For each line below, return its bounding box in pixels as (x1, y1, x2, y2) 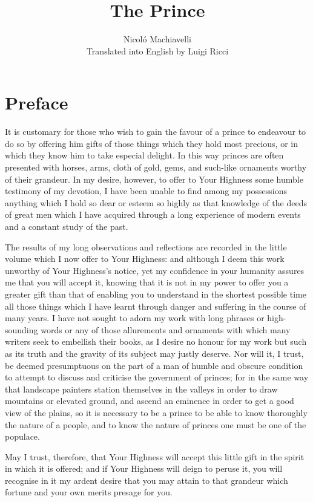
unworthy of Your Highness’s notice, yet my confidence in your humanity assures (5, 264, 305, 276)
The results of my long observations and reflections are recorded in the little (5, 240, 287, 253)
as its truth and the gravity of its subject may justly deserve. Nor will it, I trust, (5, 347, 304, 359)
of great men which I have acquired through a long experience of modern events (5, 208, 301, 221)
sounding (5, 323, 38, 336)
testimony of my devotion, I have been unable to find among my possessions (5, 184, 287, 197)
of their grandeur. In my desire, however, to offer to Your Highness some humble (5, 172, 303, 185)
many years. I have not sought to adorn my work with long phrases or (5, 311, 265, 324)
